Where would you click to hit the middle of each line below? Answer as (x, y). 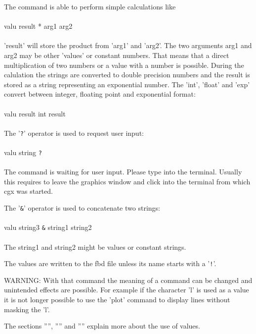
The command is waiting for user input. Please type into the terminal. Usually (123, 172)
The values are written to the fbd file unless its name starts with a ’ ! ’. (110, 263)
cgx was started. (28, 191)
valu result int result (35, 113)
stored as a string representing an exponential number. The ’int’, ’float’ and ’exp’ (127, 84)
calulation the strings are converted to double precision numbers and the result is (127, 75)
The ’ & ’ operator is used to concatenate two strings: (82, 208)
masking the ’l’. (27, 309)
